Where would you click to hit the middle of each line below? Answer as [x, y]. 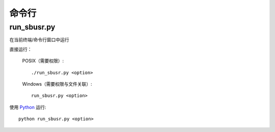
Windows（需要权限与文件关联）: [57, 84]
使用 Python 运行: [28, 107]
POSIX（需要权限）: [43, 61]
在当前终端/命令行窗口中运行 [39, 40]
